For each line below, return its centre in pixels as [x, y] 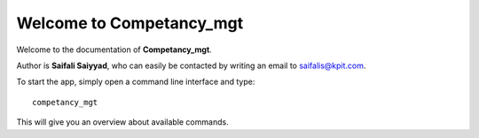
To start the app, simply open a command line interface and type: [136, 82]
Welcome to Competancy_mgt [130, 23]
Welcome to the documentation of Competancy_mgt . [114, 50]
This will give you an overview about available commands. [123, 122]
